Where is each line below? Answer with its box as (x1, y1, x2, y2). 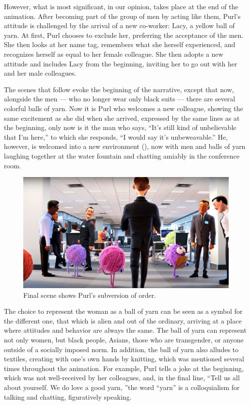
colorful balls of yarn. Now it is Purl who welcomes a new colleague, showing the (4, 103, 243, 113)
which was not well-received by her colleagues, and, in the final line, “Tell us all (4, 373, 240, 383)
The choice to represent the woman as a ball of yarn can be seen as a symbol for (4, 306, 243, 316)
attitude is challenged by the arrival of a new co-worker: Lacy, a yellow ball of (4, 20, 235, 31)
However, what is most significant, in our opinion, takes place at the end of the (4, 1, 238, 11)
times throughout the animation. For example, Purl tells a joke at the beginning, (4, 363, 244, 373)
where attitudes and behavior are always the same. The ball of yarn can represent (4, 325, 247, 335)
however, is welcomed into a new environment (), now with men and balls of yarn (4, 141, 246, 151)
